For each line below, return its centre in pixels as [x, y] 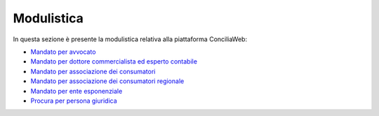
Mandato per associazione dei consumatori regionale [107, 81]
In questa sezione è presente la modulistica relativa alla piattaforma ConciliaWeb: [130, 39]
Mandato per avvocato [63, 52]
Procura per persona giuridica [74, 101]
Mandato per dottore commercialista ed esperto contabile [114, 61]
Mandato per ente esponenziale [77, 91]
